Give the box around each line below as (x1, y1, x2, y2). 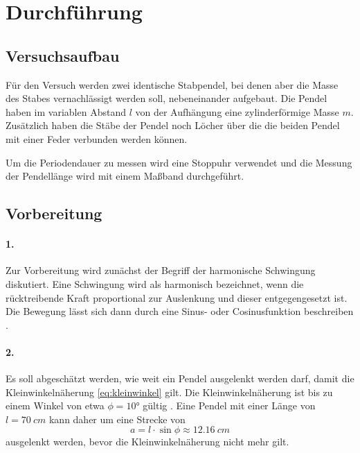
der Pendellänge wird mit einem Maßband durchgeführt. (6, 169, 244, 183)
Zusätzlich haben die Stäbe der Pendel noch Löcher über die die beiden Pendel (6, 118, 340, 133)
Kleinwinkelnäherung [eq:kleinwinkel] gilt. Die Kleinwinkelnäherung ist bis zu (6, 384, 333, 399)
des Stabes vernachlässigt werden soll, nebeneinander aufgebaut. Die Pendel (6, 91, 327, 105)
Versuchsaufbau (6, 44, 120, 66)
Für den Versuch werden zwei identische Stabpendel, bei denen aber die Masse (6, 77, 339, 92)
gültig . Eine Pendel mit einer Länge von (143, 398, 316, 413)
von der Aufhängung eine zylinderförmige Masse (135, 104, 339, 119)
